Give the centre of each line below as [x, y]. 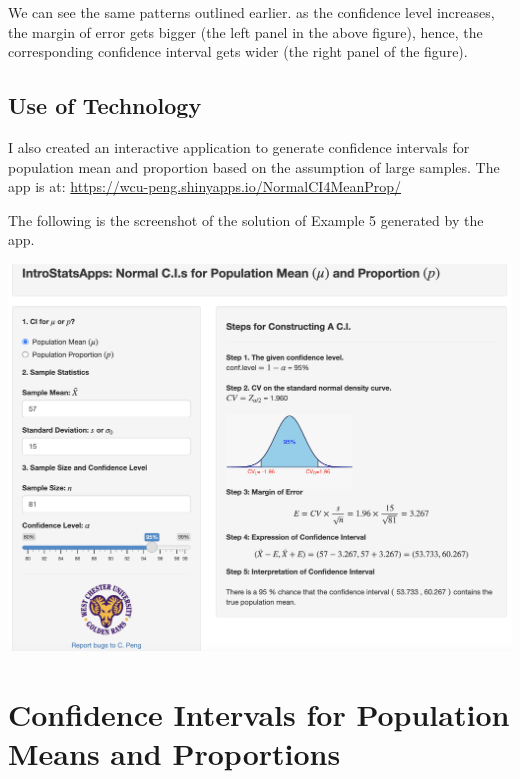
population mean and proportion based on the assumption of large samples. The [254, 166]
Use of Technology [105, 105]
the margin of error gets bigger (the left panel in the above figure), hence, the [245, 31]
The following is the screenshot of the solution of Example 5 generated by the [246, 219]
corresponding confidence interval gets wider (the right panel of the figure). [238, 51]
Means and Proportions [174, 753]
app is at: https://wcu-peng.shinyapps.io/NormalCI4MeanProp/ [205, 186]
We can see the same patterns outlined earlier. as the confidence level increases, [251, 12]
